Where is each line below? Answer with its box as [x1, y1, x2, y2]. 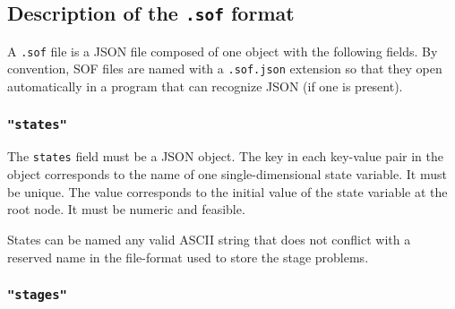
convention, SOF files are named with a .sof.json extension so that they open [7, 59, 442, 78]
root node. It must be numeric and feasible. [7, 200, 245, 219]
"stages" [7, 288, 67, 303]
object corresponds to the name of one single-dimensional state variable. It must [7, 165, 447, 184]
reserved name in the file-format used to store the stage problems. [7, 247, 369, 266]
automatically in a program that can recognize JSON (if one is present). [7, 77, 403, 96]
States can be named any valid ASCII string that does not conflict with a [7, 229, 411, 248]
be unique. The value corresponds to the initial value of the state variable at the [7, 182, 448, 201]
